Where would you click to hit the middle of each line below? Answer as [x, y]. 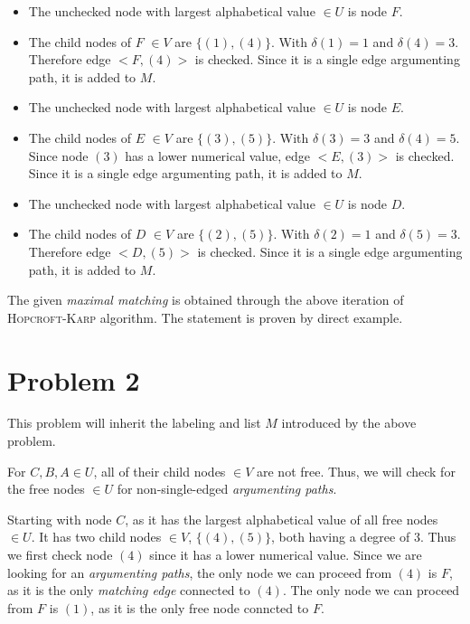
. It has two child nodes [96, 537]
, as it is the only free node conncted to [200, 607]
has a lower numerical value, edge [218, 155]
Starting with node [60, 519]
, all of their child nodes [160, 471]
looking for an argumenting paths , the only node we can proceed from [200, 572]
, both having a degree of [340, 537]
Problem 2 [74, 379]
